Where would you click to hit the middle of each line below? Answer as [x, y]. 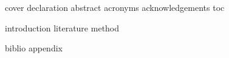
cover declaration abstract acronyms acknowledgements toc [115, 7]
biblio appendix [34, 48]
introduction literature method [62, 27]
